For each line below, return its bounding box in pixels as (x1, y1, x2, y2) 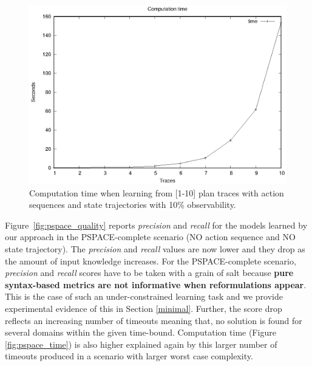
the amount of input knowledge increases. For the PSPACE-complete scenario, (5, 254, 296, 267)
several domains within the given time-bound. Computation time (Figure (5, 326, 276, 339)
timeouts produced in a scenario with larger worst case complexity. (5, 350, 253, 362)
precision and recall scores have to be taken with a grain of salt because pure (5, 266, 294, 279)
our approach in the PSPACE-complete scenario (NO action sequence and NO (5, 230, 296, 243)
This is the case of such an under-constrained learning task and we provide (5, 290, 283, 303)
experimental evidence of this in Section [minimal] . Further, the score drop (5, 302, 282, 314)
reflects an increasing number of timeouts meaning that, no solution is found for (5, 314, 302, 326)
